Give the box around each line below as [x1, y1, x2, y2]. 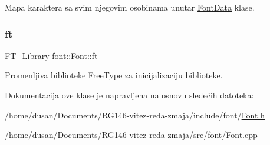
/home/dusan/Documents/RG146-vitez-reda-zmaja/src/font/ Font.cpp [5, 128, 258, 141]
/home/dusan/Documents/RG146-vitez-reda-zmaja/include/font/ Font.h [5, 108, 265, 121]
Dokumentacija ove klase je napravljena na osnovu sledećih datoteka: [5, 89, 254, 101]
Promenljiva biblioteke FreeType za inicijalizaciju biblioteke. [5, 69, 223, 81]
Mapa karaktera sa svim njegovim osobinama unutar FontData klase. [5, 1, 255, 13]
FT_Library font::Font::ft [5, 49, 98, 61]
